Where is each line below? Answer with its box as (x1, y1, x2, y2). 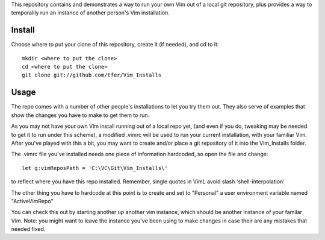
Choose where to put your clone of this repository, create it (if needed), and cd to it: (11, 41, 219, 48)
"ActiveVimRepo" (11, 197, 54, 204)
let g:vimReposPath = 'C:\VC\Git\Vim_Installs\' (22, 165, 168, 171)
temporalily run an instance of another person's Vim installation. (11, 9, 170, 16)
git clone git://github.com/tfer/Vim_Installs (22, 72, 162, 78)
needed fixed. (11, 226, 46, 233)
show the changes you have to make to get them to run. (11, 112, 150, 119)
